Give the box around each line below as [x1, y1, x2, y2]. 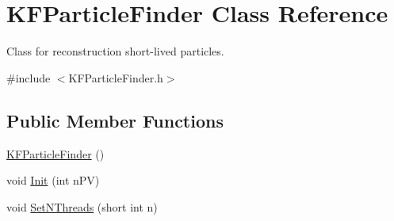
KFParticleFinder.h [68, 69, 163, 86]
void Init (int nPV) [6, 172, 100, 189]
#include [6, 69, 51, 86]
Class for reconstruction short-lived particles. [6, 43, 224, 59]
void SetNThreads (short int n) [6, 198, 158, 215]
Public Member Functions [6, 108, 224, 132]
